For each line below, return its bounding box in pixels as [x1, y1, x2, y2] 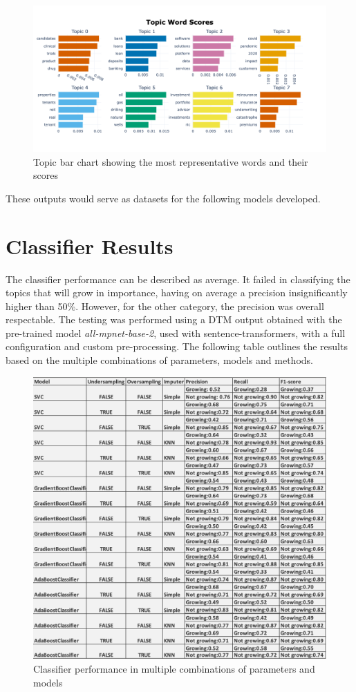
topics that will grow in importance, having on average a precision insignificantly [6, 285, 348, 300]
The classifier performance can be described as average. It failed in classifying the [6, 271, 350, 286]
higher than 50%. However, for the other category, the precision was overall [6, 298, 324, 313]
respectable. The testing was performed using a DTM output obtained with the [6, 312, 342, 327]
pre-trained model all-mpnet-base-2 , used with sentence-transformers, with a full [6, 325, 346, 340]
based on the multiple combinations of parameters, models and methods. [6, 353, 313, 367]
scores [33, 168, 58, 182]
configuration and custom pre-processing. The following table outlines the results [6, 339, 348, 354]
